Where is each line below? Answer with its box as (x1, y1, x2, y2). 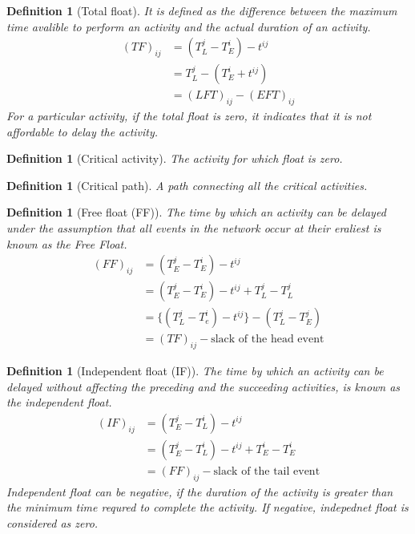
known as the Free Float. (6, 235, 127, 252)
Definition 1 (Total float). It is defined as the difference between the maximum (6, 2, 397, 18)
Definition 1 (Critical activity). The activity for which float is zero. (6, 150, 343, 167)
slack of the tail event (213, 466, 320, 478)
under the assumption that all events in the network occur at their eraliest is (6, 220, 381, 237)
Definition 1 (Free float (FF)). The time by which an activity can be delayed (6, 204, 386, 220)
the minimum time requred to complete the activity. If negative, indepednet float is (6, 499, 409, 516)
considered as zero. (6, 515, 99, 532)
